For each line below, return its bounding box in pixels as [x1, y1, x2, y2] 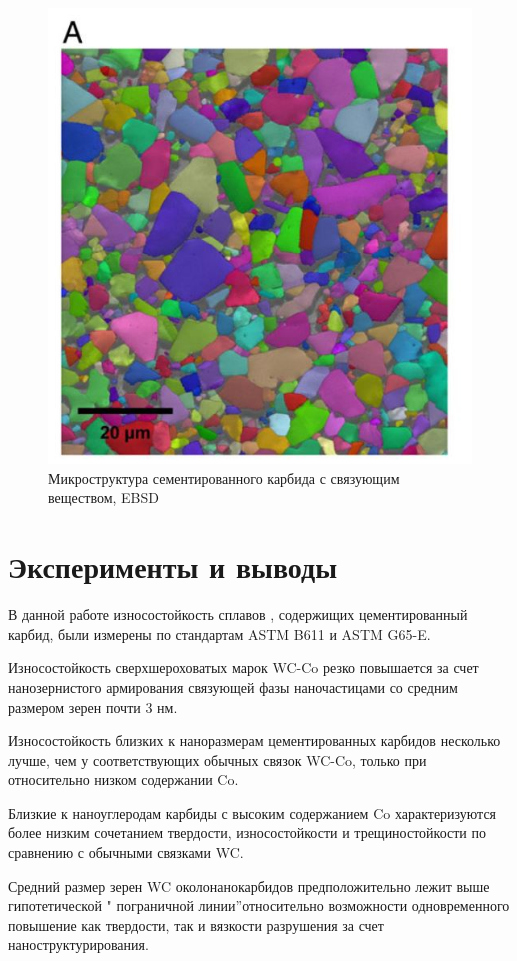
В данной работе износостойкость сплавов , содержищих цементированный [8, 604, 468, 625]
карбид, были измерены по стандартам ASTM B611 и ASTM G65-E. [8, 623, 431, 644]
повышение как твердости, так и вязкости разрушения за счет [8, 914, 384, 935]
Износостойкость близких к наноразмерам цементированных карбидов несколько [8, 730, 501, 751]
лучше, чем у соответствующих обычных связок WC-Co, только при [8, 749, 427, 770]
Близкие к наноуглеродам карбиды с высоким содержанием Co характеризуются [8, 802, 497, 823]
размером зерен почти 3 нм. [8, 696, 178, 717]
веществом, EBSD [48, 487, 160, 508]
